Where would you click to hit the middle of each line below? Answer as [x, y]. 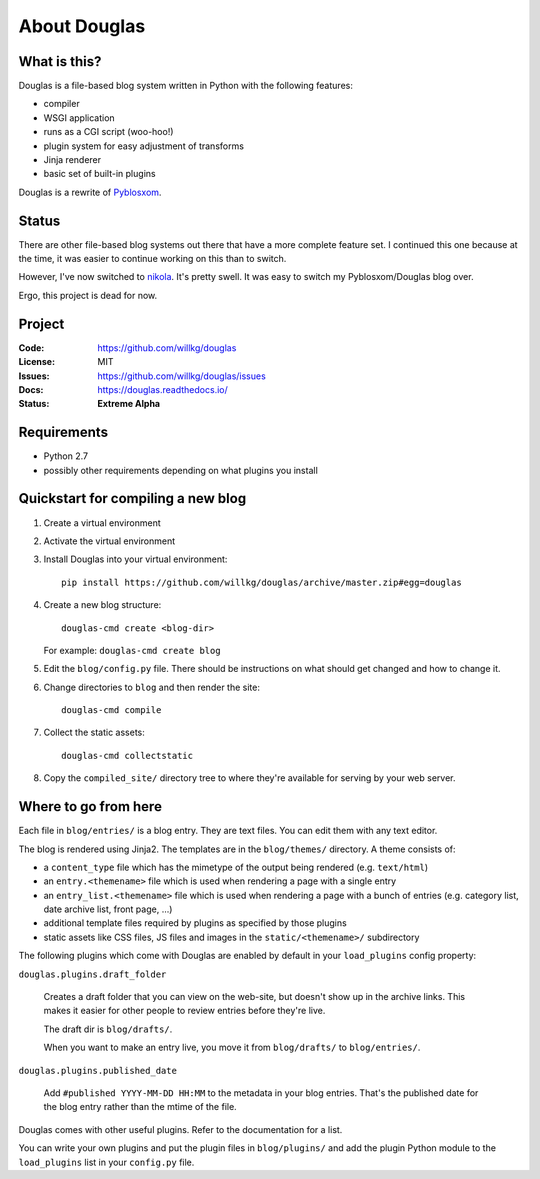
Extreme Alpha [128, 404]
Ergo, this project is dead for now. [88, 295]
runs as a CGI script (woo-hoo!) [108, 132]
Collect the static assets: [94, 732]
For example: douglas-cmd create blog [132, 650]
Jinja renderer [72, 160]
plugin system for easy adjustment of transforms [144, 146]
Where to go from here [90, 806]
